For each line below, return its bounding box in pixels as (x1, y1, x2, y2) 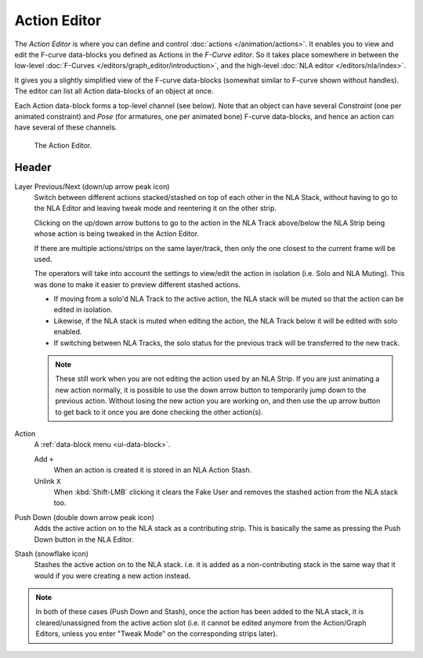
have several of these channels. (14, 122, 117, 133)
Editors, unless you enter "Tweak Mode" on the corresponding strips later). (35, 629, 278, 638)
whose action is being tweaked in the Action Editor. (34, 229, 200, 238)
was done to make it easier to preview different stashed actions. (34, 279, 241, 289)
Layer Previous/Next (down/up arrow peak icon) (14, 181, 170, 191)
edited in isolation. (53, 305, 113, 314)
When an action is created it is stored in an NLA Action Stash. (53, 465, 252, 474)
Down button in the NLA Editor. (34, 534, 134, 544)
